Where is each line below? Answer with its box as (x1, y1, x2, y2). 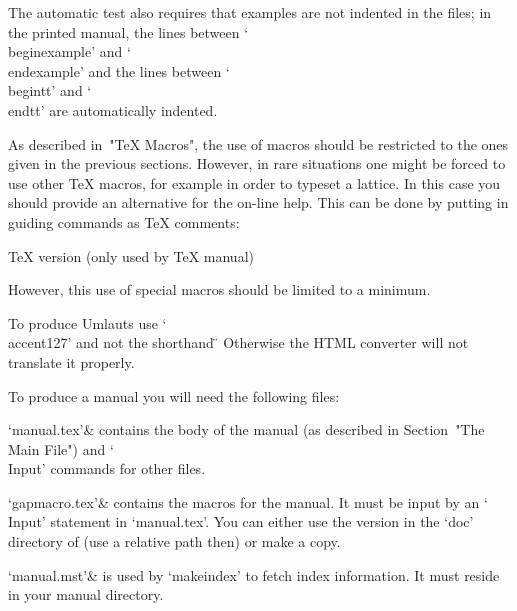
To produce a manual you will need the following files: (8, 385, 340, 406)
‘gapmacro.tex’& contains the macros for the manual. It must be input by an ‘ (8, 491, 488, 512)
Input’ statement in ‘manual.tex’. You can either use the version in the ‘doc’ (8, 511, 474, 532)
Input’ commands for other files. (8, 458, 206, 479)
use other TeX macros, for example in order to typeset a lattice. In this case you (8, 172, 501, 193)
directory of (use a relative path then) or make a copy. (8, 531, 341, 552)
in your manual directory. (8, 584, 164, 605)
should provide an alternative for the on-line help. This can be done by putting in (8, 192, 509, 213)
